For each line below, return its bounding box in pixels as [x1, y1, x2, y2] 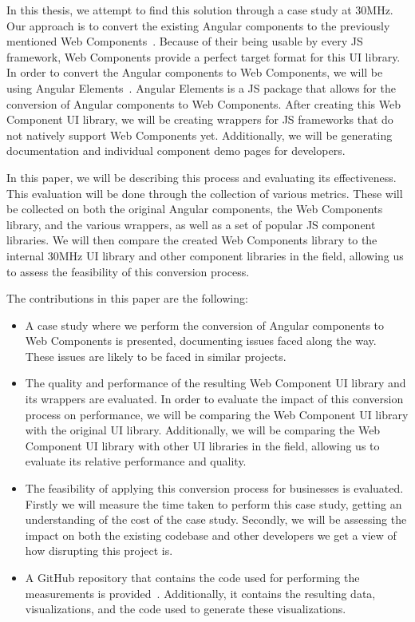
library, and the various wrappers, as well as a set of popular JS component [6, 216, 376, 232]
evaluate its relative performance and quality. [25, 453, 247, 469]
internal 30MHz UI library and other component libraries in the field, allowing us [6, 247, 404, 263]
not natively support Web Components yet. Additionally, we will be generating [6, 126, 393, 143]
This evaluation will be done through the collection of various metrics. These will [6, 184, 403, 201]
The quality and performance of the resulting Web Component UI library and [25, 374, 406, 391]
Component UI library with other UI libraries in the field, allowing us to [25, 437, 380, 454]
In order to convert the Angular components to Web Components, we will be [6, 64, 383, 81]
